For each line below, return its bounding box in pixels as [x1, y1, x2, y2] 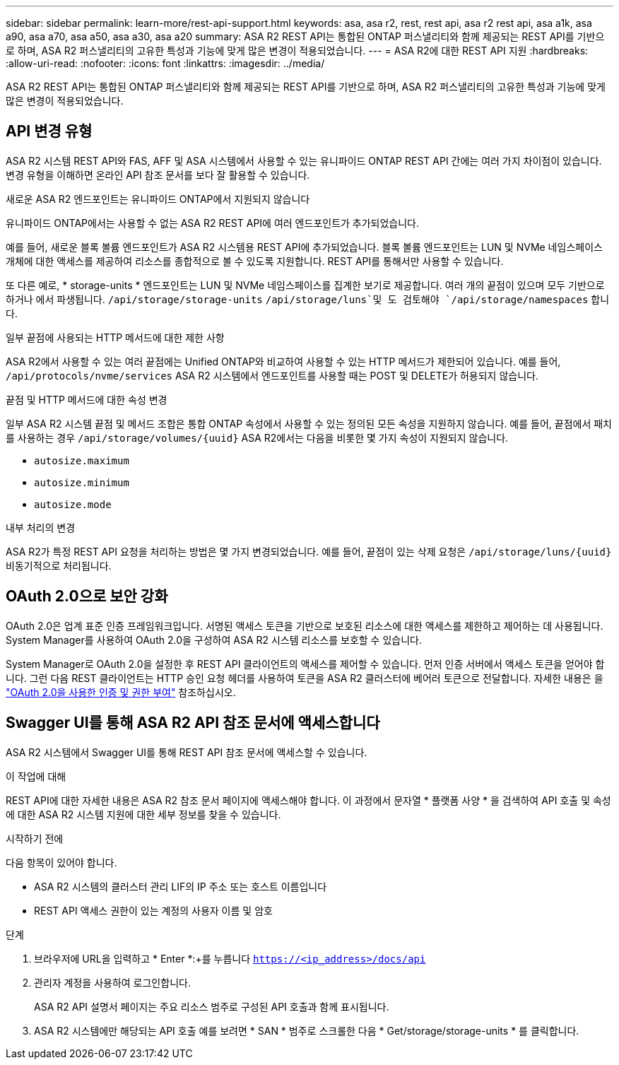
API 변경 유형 [6, 122, 93, 141]
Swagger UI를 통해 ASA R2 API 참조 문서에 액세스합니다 [6, 714, 380, 732]
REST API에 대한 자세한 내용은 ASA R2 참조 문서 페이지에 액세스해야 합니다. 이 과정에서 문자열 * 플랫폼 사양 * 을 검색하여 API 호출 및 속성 [6, 794, 611, 806]
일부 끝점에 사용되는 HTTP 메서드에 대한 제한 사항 [6, 331, 225, 343]
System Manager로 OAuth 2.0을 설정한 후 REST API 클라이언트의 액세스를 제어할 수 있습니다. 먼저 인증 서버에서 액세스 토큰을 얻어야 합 [6, 657, 605, 670]
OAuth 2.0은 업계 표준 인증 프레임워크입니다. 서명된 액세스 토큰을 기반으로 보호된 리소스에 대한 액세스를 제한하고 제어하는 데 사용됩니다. [6, 619, 603, 632]
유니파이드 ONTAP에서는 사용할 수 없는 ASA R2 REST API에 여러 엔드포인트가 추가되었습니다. [6, 216, 420, 229]
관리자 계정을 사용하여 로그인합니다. [34, 976, 191, 989]
